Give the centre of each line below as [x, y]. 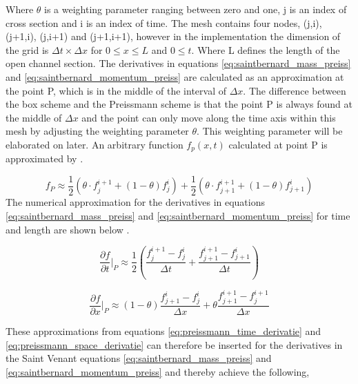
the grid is [27, 49]
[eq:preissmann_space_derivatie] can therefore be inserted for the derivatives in [174, 344]
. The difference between [295, 90]
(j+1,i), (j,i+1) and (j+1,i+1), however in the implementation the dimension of [173, 36]
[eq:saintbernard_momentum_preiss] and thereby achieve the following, [158, 371]
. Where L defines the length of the [266, 49]
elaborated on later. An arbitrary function [95, 144]
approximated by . [44, 159]
